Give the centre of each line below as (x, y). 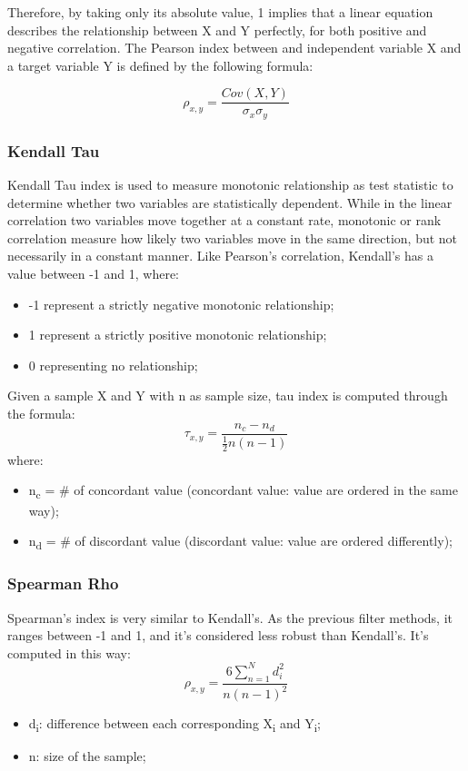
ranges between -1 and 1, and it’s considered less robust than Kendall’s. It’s (218, 635)
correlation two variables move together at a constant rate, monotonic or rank (224, 220)
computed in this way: (69, 652)
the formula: (41, 414)
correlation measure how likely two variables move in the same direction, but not (233, 237)
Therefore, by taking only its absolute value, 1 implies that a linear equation (220, 12)
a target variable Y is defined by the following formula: (160, 65)
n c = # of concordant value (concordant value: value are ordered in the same (243, 491)
